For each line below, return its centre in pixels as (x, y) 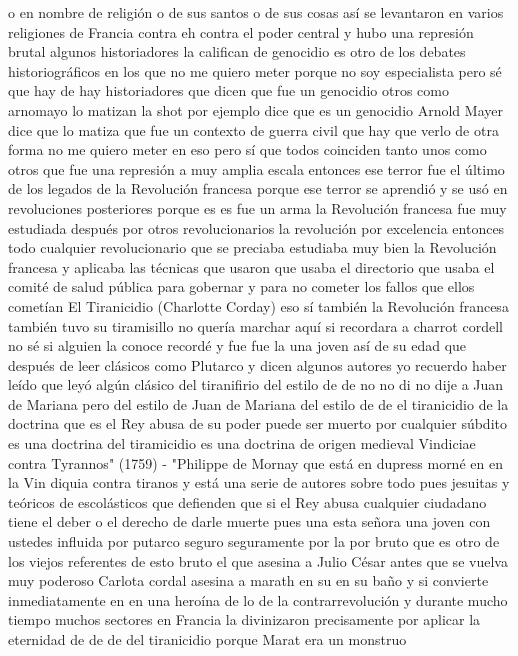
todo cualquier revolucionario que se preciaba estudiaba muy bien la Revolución (252, 247)
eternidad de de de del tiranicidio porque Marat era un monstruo (207, 639)
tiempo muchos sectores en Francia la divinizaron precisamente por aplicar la (244, 619)
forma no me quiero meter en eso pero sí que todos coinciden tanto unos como (247, 149)
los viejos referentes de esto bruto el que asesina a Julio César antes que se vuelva (258, 560)
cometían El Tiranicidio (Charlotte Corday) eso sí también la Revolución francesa (258, 305)
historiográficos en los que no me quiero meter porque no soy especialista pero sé (255, 70)
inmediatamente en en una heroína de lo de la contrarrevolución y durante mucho (258, 599)
